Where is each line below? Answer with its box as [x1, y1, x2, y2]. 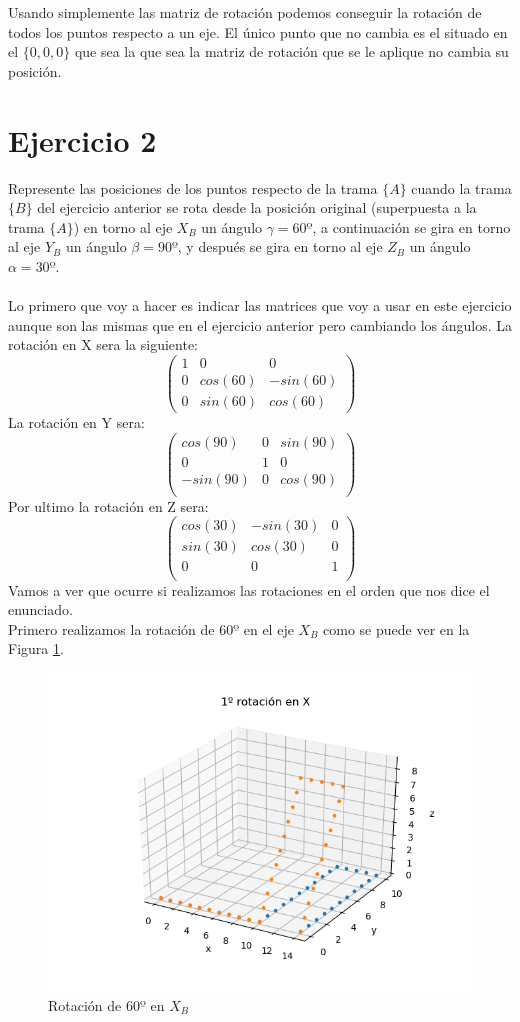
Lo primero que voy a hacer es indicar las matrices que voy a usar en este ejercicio [8, 295, 512, 316]
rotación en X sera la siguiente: [8, 334, 198, 355]
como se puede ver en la [323, 618, 470, 639]
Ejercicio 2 [8, 119, 157, 160]
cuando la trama [411, 177, 512, 198]
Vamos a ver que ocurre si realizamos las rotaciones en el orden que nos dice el [8, 579, 490, 600]
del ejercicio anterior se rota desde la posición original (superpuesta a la [37, 197, 477, 218]
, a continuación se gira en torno [312, 216, 511, 237]
